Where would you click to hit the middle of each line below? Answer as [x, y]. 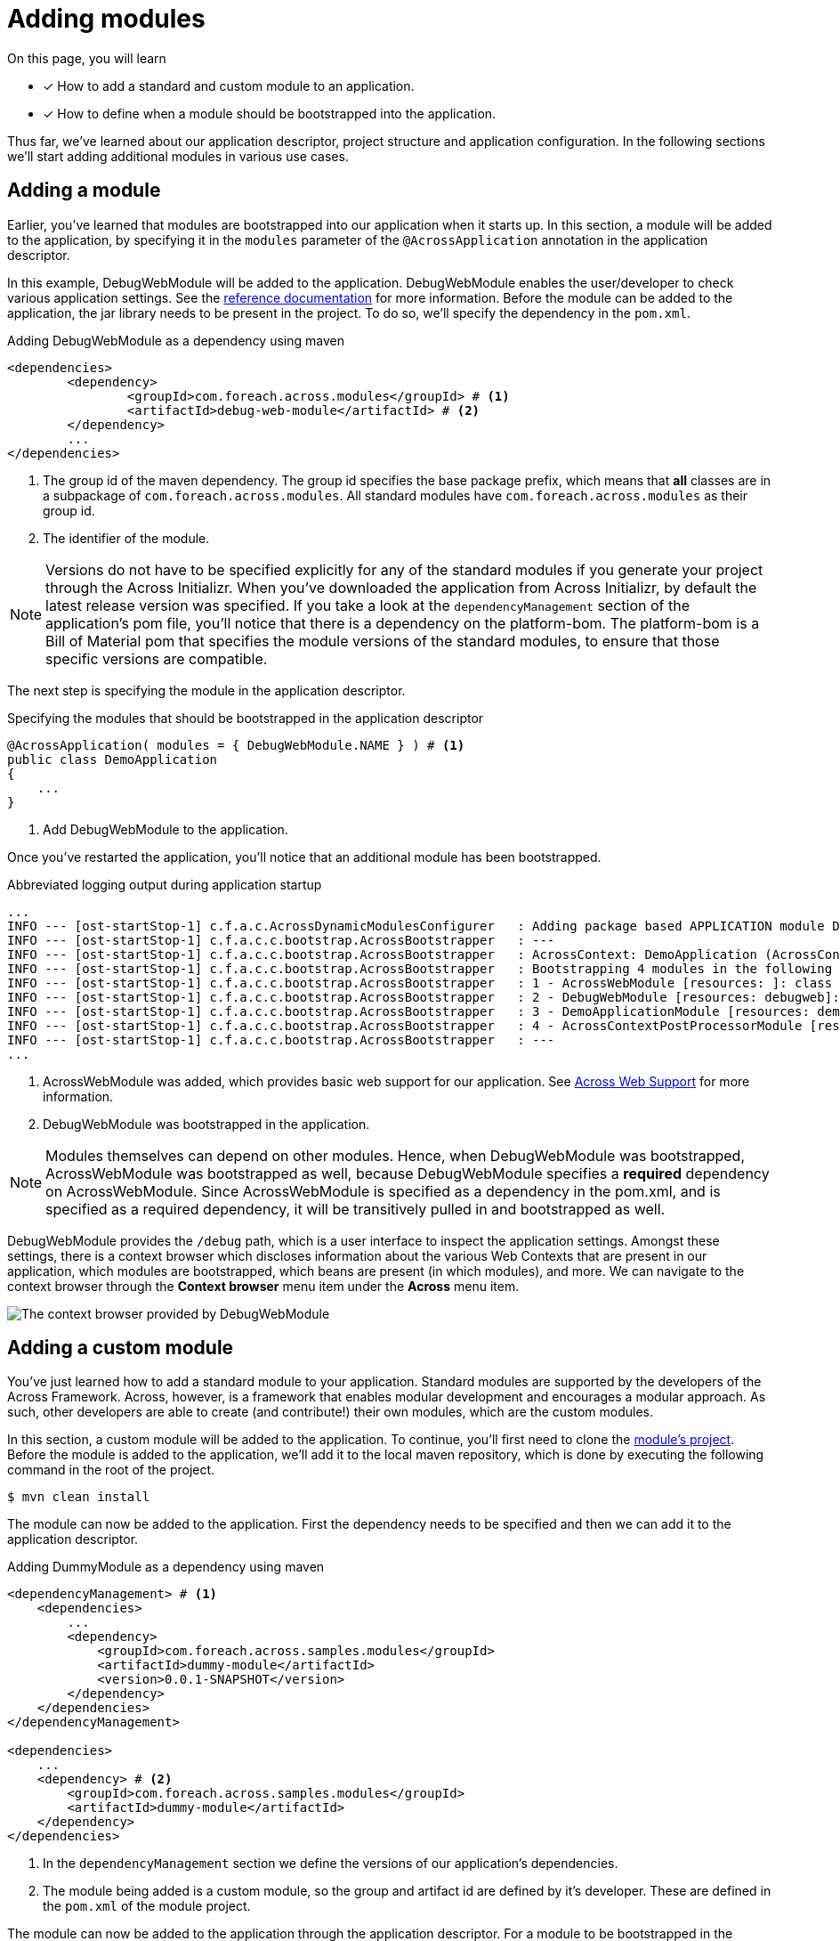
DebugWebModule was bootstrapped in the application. [206, 1124]
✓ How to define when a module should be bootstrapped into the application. [270, 113]
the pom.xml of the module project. [147, 1906]
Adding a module [84, 191]
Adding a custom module [121, 1348]
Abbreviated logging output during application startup [165, 884]
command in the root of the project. [111, 1470]
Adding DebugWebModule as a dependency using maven [176, 340]
